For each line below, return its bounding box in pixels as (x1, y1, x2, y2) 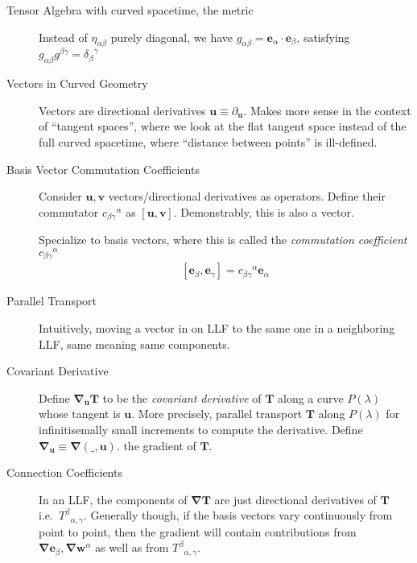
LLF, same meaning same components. (39, 335, 230, 352)
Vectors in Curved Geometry (6, 75, 148, 92)
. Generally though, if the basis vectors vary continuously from (83, 507, 393, 524)
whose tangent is (39, 405, 121, 422)
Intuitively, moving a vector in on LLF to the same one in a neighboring (39, 320, 395, 337)
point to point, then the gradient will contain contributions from (39, 523, 357, 540)
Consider (39, 188, 82, 205)
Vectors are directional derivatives (39, 101, 206, 118)
